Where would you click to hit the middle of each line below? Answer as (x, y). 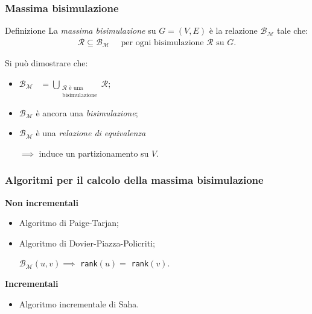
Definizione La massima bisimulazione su (81, 30)
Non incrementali (42, 202)
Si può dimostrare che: (46, 63)
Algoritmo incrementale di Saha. (79, 303)
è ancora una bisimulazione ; (87, 112)
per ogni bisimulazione (162, 42)
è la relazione (233, 30)
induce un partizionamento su (94, 153)
